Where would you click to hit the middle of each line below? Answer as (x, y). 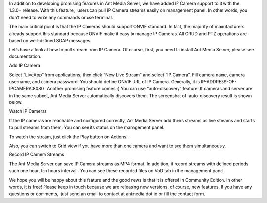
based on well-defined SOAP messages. (50, 40)
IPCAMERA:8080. (27, 89)
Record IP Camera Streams (37, 155)
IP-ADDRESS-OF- (219, 81)
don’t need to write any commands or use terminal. (61, 17)
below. (16, 102)
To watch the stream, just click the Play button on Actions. (68, 137)
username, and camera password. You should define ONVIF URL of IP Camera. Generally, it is (105, 81)
